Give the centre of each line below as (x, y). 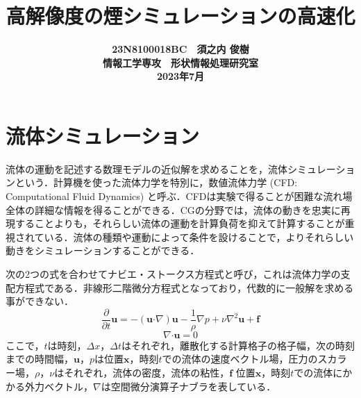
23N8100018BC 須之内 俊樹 (180, 49)
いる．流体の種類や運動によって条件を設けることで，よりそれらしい (199, 237)
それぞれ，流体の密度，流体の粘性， (147, 373)
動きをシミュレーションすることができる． (103, 250)
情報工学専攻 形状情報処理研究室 (180, 62)
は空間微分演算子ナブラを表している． (188, 386)
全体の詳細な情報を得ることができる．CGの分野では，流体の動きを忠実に (173, 209)
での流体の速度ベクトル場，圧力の (240, 359)
